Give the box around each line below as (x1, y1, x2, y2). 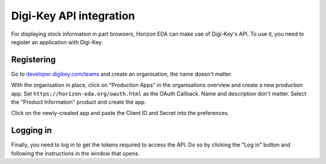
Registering (11, 54, 56, 65)
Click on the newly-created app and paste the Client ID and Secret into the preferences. (11, 110, 229, 117)
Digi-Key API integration (11, 9, 135, 22)
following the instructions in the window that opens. (11, 149, 140, 157)
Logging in (11, 125, 53, 136)
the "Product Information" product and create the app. (11, 99, 146, 106)
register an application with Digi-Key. (11, 38, 103, 45)
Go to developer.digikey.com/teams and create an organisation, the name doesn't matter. (11, 70, 232, 77)
